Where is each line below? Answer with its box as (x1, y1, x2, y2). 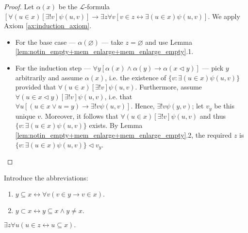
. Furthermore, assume (135, 82, 202, 92)
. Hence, (131, 101, 155, 111)
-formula (84, 1, 110, 11)
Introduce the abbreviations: (4, 172, 88, 182)
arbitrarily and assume (15, 72, 83, 82)
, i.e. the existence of (105, 72, 166, 82)
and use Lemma (145, 36, 192, 47)
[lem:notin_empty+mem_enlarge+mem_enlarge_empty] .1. (15, 46, 194, 56)
